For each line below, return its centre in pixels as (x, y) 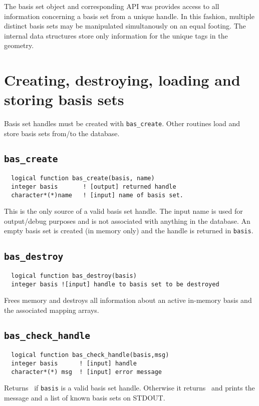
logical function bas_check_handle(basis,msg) (90, 355)
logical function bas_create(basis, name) (83, 178)
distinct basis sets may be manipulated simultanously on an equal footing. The (125, 26)
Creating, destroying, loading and (122, 80)
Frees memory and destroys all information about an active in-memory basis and (128, 300)
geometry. (19, 45)
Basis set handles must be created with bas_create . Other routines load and (122, 123)
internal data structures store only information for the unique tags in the (116, 35)
